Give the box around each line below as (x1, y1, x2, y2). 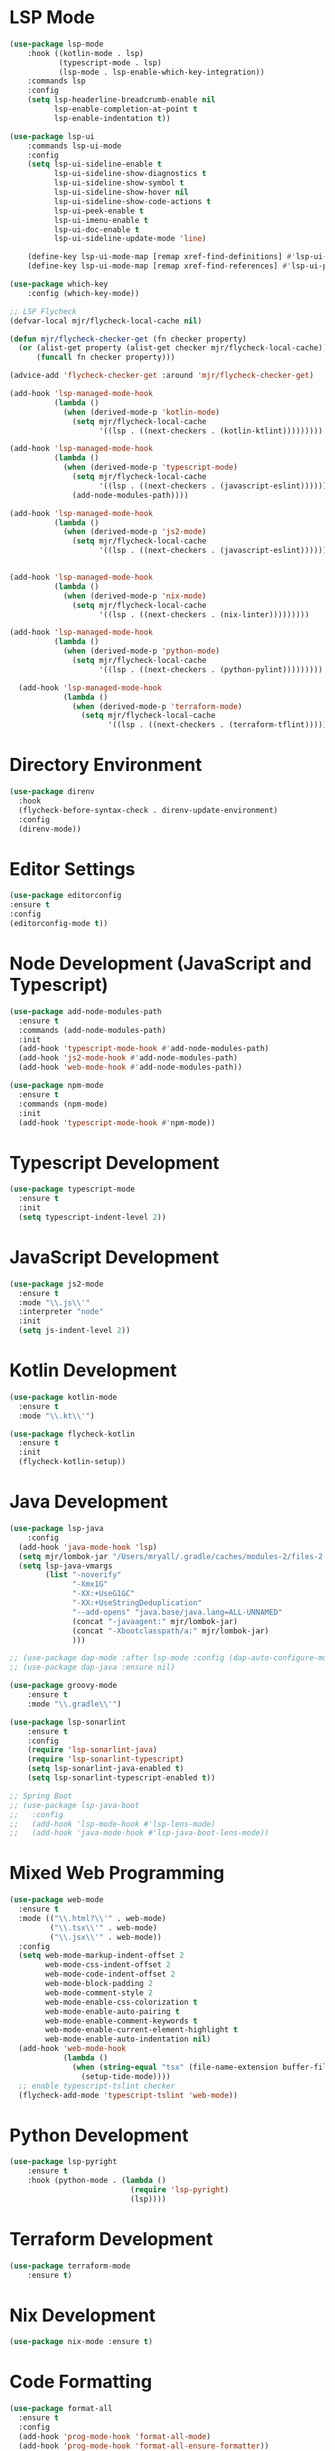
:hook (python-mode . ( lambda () (27, 2176, 167, 2186)
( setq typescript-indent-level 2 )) (18, 1212, 167, 1222)
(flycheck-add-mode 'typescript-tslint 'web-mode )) (18, 2090, 239, 2100)
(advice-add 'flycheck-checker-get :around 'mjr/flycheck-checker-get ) (9, 371, 314, 381)
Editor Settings (9, 857, 136, 880)
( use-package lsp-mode (9, 39, 104, 49)
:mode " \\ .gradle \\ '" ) (27, 1699, 122, 1709)
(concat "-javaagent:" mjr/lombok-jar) (72, 1616, 239, 1626)
